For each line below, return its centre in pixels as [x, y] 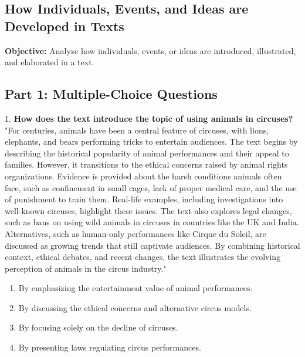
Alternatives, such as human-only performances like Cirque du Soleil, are [135, 233]
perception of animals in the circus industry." [86, 268]
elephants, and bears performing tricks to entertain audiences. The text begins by [151, 141]
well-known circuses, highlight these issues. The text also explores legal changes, [148, 210]
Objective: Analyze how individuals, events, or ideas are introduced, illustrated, [150, 50]
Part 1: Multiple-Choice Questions [111, 94]
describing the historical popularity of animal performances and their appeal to [147, 153]
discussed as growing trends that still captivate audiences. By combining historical [152, 245]
